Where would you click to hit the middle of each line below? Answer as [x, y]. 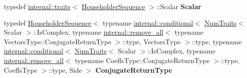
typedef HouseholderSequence [48, 22]
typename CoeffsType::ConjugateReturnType [142, 60]
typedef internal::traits [37, 6]
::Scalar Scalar [179, 6]
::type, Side [65, 70]
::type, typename [217, 41]
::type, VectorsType [151, 41]
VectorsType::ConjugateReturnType [58, 41]
